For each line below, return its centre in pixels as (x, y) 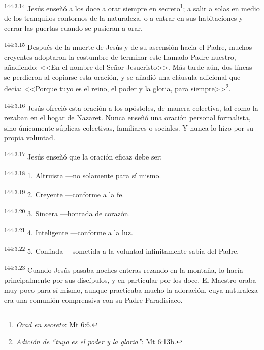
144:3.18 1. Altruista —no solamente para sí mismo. (83, 174)
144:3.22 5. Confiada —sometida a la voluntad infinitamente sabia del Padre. (122, 250)
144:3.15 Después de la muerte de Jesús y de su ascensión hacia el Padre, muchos (128, 46)
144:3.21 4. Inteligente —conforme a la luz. (69, 231)
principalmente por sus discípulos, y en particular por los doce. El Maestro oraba (130, 280)
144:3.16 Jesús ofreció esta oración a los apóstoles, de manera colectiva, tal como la (131, 107)
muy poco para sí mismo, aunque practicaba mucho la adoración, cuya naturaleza (131, 290)
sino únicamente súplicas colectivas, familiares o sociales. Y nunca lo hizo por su (129, 127)
